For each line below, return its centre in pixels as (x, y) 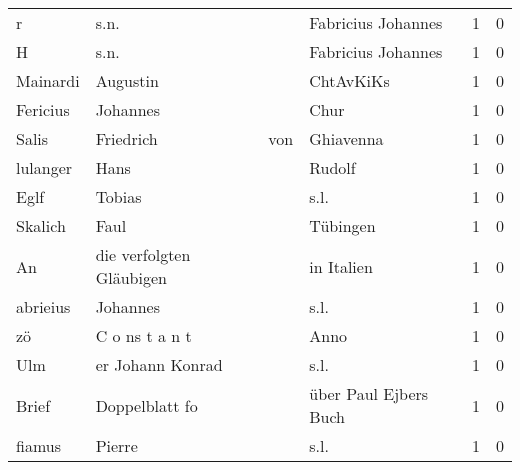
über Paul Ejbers (369, 393)
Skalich (41, 225)
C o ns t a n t (143, 335)
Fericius (43, 109)
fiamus (38, 445)
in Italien (341, 266)
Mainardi (48, 80)
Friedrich (126, 138)
